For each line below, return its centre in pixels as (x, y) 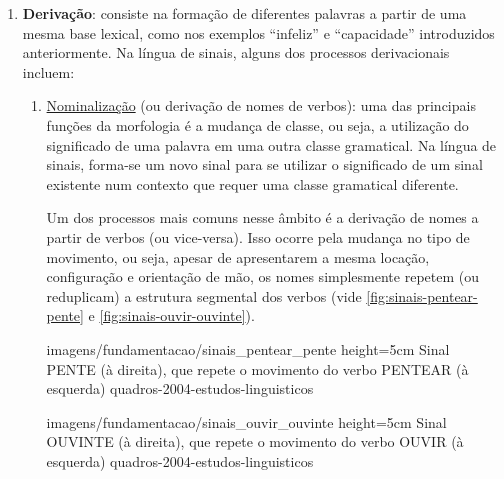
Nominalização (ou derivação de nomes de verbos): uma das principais (261, 105)
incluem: (48, 71)
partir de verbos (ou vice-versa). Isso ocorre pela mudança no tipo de (258, 236)
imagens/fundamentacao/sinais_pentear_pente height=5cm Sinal (248, 348)
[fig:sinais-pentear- (422, 295)
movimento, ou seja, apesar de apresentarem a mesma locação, (238, 256)
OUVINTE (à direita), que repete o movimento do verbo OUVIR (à (255, 441)
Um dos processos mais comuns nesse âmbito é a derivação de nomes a (262, 217)
